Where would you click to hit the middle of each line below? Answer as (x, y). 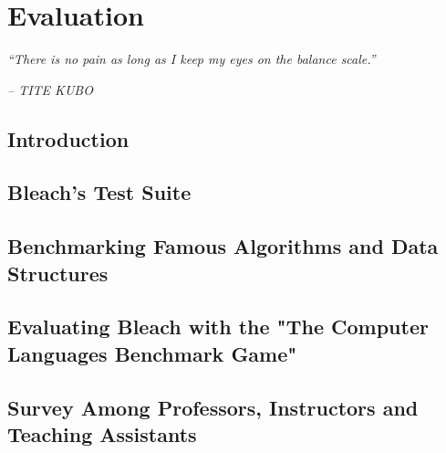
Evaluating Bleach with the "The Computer (218, 327)
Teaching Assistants (102, 434)
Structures (58, 273)
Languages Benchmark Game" (152, 353)
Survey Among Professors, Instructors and (213, 407)
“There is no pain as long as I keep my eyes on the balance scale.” (192, 59)
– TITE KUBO (50, 89)
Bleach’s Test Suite (99, 192)
